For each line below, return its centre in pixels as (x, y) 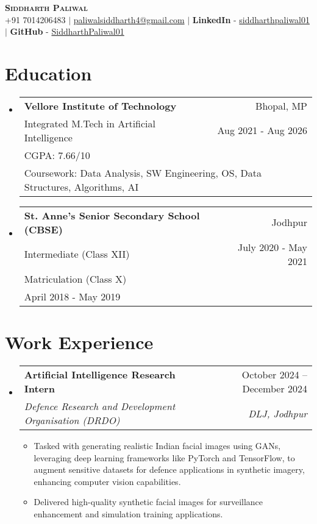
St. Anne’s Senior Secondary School (112, 215)
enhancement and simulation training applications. (128, 514)
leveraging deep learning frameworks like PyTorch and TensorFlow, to (164, 457)
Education (48, 73)
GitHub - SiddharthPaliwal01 (67, 31)
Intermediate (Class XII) (77, 254)
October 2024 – (274, 375)
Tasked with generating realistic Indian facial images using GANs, (157, 446)
